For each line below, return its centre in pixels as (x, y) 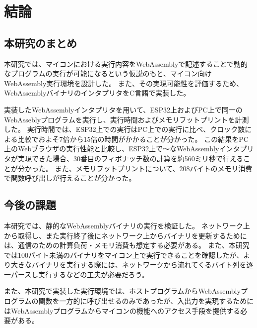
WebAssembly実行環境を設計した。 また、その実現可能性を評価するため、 (124, 83)
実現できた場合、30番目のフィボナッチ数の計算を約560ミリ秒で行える (130, 158)
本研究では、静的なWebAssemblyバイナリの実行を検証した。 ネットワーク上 (127, 225)
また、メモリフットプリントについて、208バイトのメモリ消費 (154, 168)
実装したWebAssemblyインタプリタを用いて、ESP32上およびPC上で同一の (123, 109)
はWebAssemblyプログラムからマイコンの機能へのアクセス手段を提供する (122, 310)
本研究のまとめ (40, 43)
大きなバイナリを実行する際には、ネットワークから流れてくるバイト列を (128, 265)
